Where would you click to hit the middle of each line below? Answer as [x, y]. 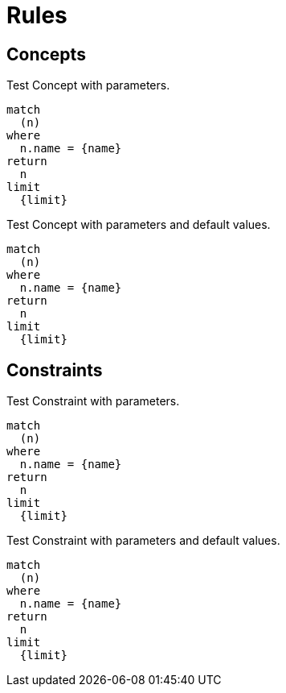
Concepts [46, 54]
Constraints [55, 370]
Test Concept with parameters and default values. [139, 225]
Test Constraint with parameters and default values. [143, 541]
